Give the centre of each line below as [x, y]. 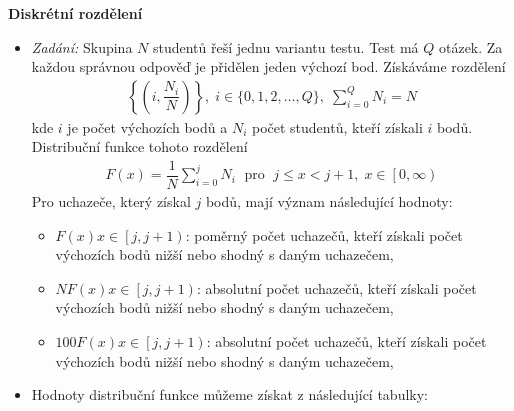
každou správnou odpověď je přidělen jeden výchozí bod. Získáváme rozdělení [268, 66]
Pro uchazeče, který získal [111, 201]
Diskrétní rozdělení [75, 13]
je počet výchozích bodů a [147, 126]
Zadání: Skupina [82, 46]
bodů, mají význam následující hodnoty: [329, 201]
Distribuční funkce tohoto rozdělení [139, 146]
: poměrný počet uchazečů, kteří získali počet [324, 234]
